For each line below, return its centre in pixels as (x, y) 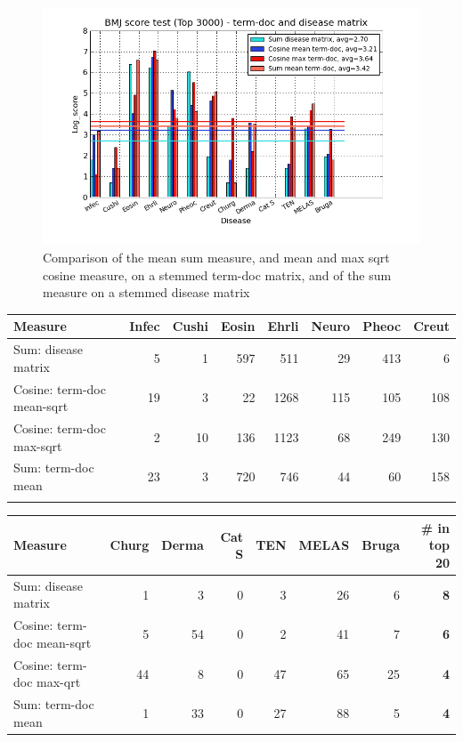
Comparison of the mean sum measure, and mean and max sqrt (216, 257)
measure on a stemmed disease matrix (146, 292)
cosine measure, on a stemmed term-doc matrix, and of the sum (217, 274)
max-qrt (59, 682)
